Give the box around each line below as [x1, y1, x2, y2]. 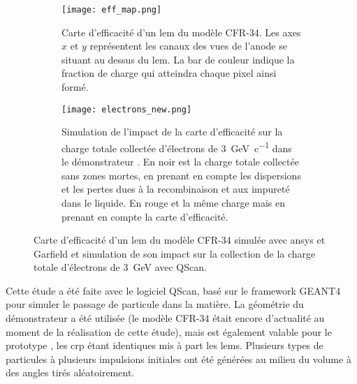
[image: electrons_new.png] [61, 104, 192, 115]
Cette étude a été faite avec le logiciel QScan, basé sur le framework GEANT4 [6, 283, 341, 297]
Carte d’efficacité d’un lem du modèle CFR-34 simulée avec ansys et [34, 232, 326, 247]
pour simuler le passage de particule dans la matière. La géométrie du [6, 297, 304, 311]
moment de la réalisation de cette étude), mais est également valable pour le [6, 324, 332, 339]
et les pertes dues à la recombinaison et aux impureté [61, 182, 290, 196]
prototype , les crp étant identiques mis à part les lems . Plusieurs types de [6, 338, 323, 353]
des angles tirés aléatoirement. [6, 365, 135, 380]
